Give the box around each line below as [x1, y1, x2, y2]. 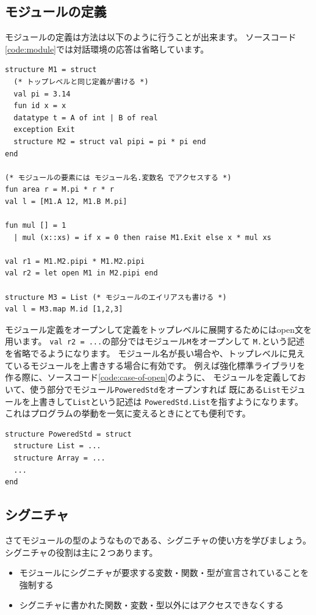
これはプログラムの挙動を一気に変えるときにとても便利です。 [5, 407, 251, 420]
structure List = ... [13, 442, 101, 451]
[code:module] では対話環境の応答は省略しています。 [5, 42, 209, 55]
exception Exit [13, 125, 75, 134]
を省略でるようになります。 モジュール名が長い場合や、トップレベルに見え [5, 347, 305, 360]
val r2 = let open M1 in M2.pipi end [5, 269, 158, 278]
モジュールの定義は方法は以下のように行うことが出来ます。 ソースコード [5, 31, 296, 43]
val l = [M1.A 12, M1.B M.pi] [5, 197, 127, 206]
